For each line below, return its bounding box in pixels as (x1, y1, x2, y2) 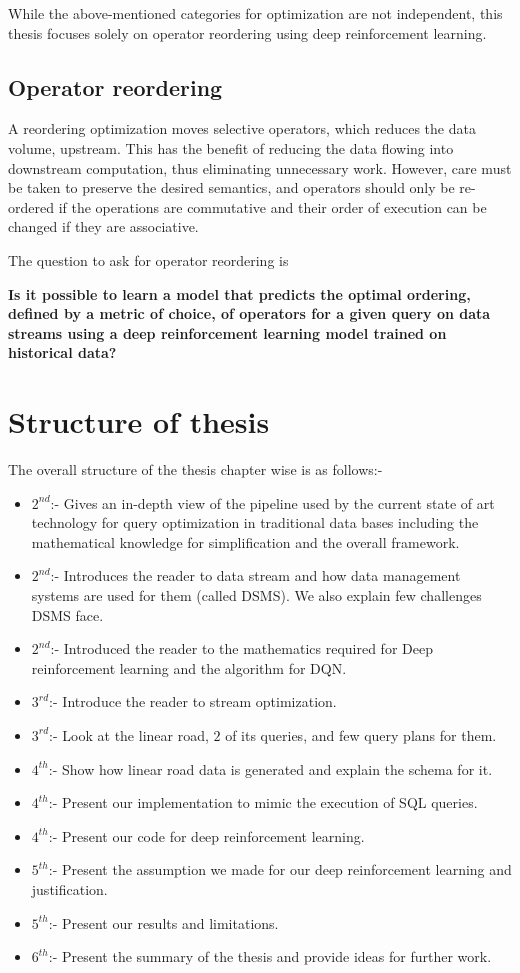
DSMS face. (31, 604, 104, 625)
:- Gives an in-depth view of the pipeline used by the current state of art (50, 492, 495, 513)
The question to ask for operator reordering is (8, 249, 289, 270)
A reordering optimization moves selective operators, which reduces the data (8, 118, 476, 139)
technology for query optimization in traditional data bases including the (31, 512, 479, 533)
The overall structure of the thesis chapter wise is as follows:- (8, 459, 383, 480)
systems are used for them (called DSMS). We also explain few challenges (31, 585, 482, 606)
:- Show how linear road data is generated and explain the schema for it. (48, 758, 493, 779)
